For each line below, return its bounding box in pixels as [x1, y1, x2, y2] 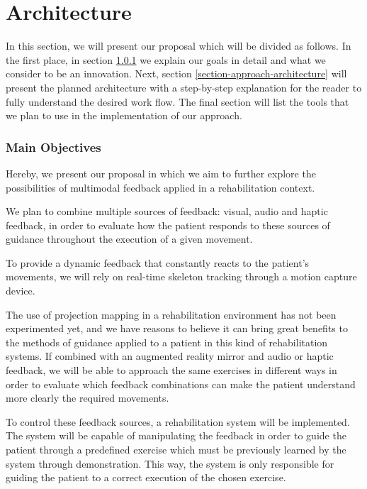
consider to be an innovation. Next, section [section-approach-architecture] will [6, 66, 347, 81]
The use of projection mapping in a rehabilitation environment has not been [6, 307, 337, 322]
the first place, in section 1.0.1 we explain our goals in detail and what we [6, 52, 326, 67]
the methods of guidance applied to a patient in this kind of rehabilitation [6, 334, 328, 349]
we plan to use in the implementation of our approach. [6, 108, 242, 123]
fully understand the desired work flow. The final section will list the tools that [6, 94, 349, 109]
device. [6, 283, 35, 298]
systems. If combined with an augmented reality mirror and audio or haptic [6, 348, 334, 363]
